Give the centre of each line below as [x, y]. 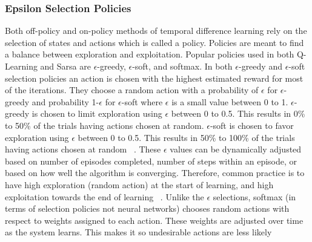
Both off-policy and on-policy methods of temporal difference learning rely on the [156, 31]
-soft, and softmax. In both [182, 66]
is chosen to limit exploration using [97, 113]
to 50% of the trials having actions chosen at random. [105, 125]
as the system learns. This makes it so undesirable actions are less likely [138, 232]
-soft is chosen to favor [252, 125]
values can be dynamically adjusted [236, 149]
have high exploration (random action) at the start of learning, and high [139, 184]
